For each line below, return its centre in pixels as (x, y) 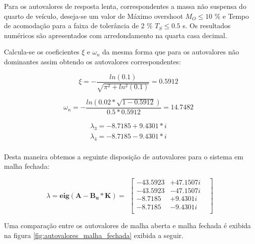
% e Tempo (232, 16)
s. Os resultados (207, 25)
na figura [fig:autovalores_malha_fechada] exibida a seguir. (94, 235)
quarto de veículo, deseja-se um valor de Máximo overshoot (94, 16)
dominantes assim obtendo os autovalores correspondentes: (93, 61)
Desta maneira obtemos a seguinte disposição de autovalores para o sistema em (124, 156)
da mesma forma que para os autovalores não (171, 52)
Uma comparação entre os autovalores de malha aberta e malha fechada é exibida (127, 225)
